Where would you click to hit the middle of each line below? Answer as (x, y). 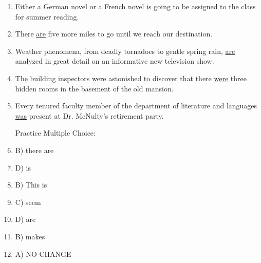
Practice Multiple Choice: (55, 133)
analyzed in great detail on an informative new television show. (115, 61)
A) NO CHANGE (43, 253)
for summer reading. (47, 16)
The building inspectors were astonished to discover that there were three (131, 78)
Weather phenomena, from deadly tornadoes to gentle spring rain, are (125, 51)
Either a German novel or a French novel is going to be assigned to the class (135, 6)
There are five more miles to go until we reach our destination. (114, 34)
